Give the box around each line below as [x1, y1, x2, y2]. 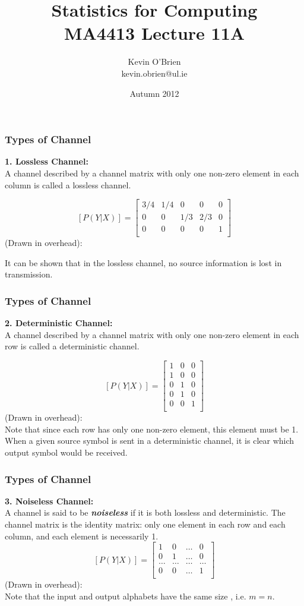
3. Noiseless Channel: [5, 494, 94, 507]
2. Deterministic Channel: [5, 317, 113, 329]
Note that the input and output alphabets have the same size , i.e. [5, 589, 246, 602]
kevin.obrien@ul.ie [121, 67, 188, 79]
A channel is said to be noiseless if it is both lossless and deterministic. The [5, 506, 286, 519]
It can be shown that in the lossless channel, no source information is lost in [5, 256, 282, 269]
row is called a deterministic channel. [5, 340, 140, 352]
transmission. [5, 268, 53, 280]
